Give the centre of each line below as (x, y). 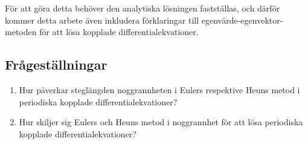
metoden (21, 32)
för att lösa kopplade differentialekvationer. (119, 32)
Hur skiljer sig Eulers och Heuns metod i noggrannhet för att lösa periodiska (161, 122)
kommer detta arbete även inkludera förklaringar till (102, 20)
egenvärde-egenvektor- (242, 20)
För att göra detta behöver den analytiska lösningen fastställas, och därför (143, 8)
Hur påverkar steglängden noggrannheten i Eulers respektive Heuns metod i (159, 89)
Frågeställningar (56, 64)
